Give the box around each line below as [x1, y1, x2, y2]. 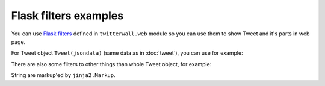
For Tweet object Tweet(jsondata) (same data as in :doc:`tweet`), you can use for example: [11, 49, 243, 57]
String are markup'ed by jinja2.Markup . [11, 72, 116, 79]
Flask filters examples [11, 9, 123, 22]
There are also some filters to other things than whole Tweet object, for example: [11, 60, 212, 67]
